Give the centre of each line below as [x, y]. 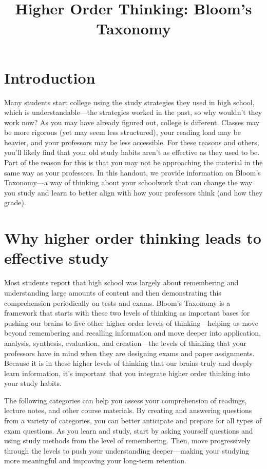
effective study [56, 258]
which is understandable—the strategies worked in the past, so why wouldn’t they [133, 112]
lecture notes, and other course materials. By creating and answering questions [128, 410]
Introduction [50, 77]
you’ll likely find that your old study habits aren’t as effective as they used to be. [132, 152]
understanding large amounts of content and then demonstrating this [113, 292]
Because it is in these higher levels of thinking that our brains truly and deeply [129, 363]
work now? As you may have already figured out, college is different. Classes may [132, 122]
